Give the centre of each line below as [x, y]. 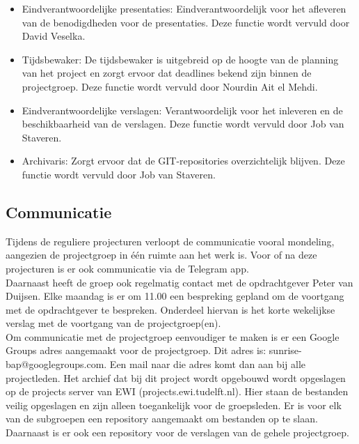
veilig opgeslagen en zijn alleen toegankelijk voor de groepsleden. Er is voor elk [174, 405]
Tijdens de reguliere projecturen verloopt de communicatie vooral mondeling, [170, 241]
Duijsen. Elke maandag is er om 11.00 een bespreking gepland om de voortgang [175, 296]
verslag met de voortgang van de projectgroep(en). [113, 323]
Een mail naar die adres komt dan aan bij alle [207, 364]
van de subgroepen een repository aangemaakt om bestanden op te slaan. [162, 419]
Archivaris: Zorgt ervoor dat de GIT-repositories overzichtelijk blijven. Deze [183, 161]
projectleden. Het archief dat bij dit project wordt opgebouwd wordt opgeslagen [176, 377]
